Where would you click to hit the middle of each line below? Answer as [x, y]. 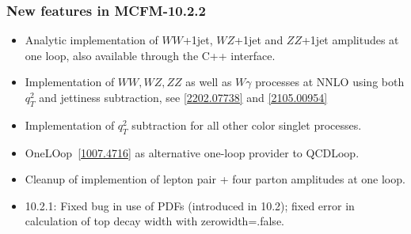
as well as [209, 82]
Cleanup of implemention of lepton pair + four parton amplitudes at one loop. [215, 179]
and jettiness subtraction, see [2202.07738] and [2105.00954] [183, 97]
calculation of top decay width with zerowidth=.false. [154, 221]
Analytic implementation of [91, 40]
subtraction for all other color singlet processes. [247, 125]
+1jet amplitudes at [350, 40]
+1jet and [259, 40]
